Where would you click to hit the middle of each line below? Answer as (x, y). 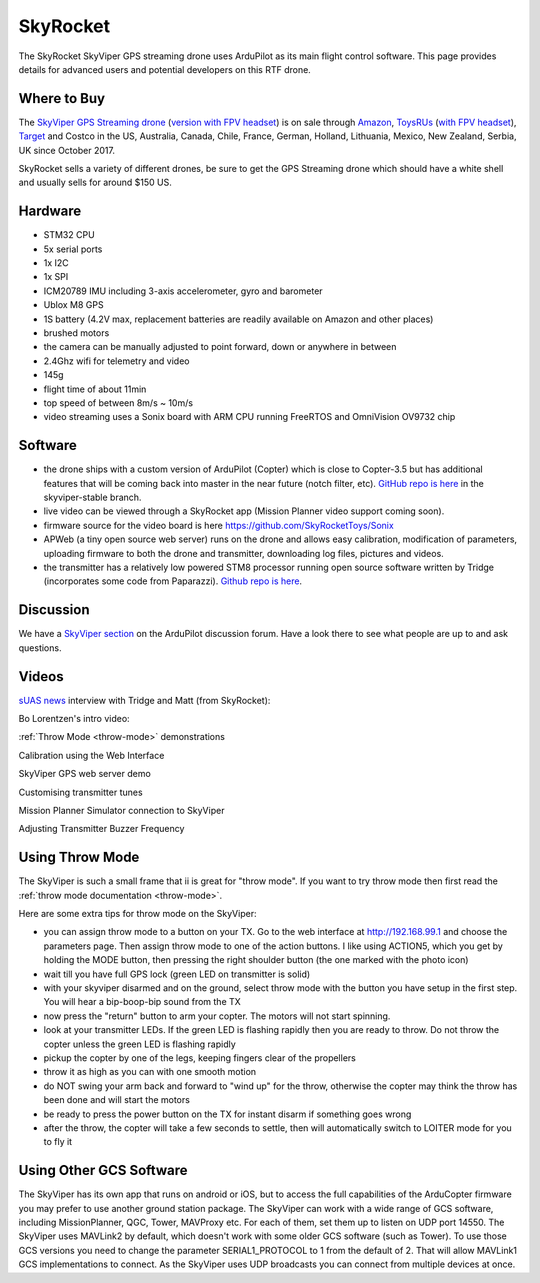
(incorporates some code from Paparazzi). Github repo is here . (173, 581)
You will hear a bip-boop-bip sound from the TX (142, 1002)
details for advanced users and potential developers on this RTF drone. (165, 69)
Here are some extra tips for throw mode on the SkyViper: (137, 914)
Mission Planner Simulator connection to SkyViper (121, 810)
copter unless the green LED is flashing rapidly (140, 1044)
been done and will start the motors (116, 1100)
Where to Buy (61, 98)
